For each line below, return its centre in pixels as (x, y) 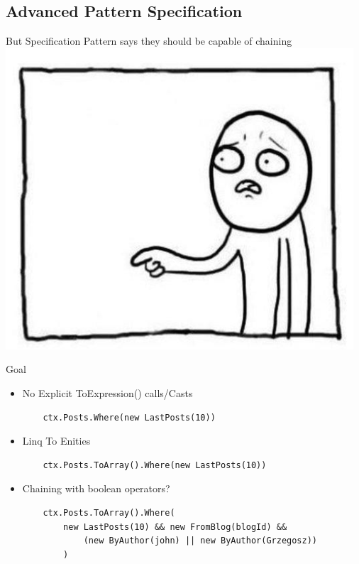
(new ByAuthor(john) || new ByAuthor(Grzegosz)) (200, 541)
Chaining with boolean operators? (96, 488)
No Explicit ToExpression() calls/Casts (107, 392)
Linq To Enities (56, 441)
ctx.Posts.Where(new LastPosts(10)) (129, 417)
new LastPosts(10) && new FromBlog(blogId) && (175, 527)
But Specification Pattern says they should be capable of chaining (149, 41)
